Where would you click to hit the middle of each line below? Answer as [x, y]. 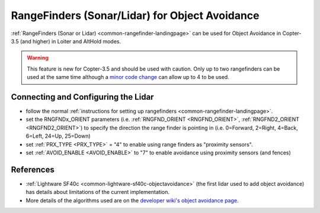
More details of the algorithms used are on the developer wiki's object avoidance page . [132, 200]
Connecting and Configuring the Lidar [82, 97]
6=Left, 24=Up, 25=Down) [58, 136]
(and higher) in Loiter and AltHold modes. [71, 41]
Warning [38, 58]
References [33, 169]
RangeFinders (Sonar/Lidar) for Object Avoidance [135, 15]
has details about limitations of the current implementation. [98, 192]
